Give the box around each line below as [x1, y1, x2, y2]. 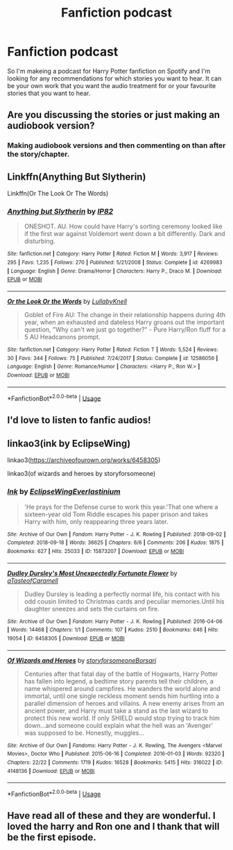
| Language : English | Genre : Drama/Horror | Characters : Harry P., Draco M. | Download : [7, 267, 223, 275]
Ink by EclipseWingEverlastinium [7, 487, 121, 497]
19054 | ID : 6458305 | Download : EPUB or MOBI [7, 635, 125, 643]
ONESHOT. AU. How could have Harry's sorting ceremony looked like [24, 222, 223, 230]
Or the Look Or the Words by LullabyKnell [7, 297, 127, 305]
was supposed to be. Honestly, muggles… [24, 729, 144, 737]
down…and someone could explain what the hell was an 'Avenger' [24, 721, 214, 729]
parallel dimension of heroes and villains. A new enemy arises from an [24, 699, 225, 707]
